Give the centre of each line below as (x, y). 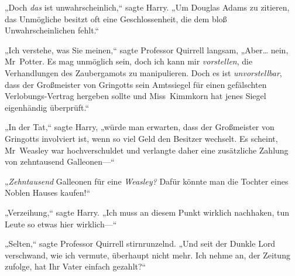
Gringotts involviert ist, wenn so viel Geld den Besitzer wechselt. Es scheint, (141, 138)
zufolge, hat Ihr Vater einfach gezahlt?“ (76, 266)
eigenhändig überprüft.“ (47, 107)
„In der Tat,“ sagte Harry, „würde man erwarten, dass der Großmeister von (140, 127)
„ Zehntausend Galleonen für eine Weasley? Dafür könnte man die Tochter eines (147, 181)
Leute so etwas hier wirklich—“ (61, 224)
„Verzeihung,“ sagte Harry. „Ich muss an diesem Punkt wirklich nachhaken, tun (147, 212)
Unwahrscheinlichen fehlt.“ (52, 30)
